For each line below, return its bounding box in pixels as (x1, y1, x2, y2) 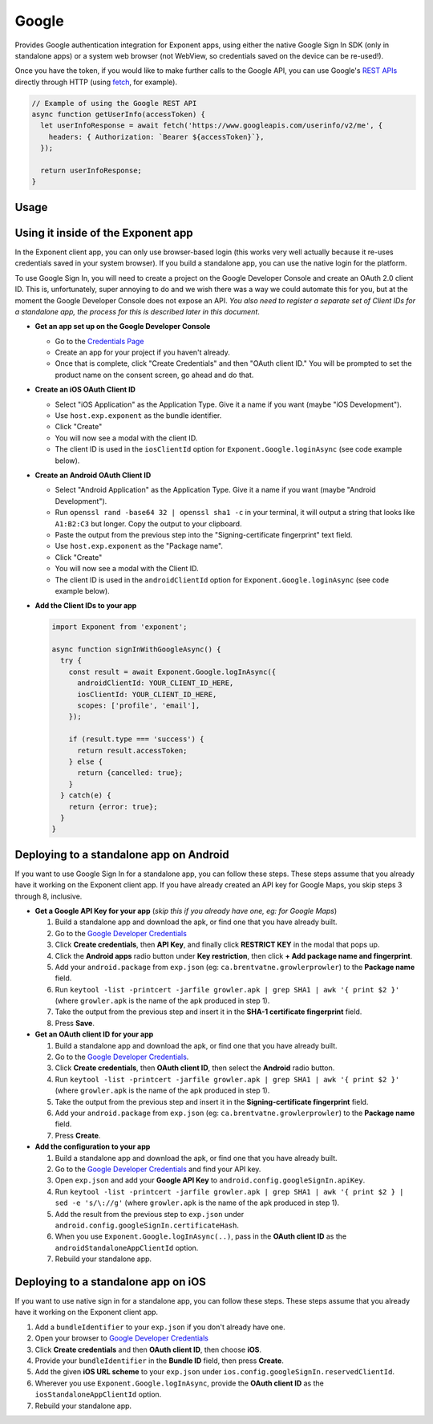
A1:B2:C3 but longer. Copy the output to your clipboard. (55, 518, 242, 529)
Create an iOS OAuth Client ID (34, 385, 136, 395)
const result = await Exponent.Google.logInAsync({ (68, 667, 277, 676)
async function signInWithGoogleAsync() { (51, 645, 221, 654)
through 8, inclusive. (14, 891, 83, 901)
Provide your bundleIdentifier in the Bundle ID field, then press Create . (34, 1356, 284, 1365)
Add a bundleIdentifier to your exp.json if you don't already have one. (34, 1322, 286, 1332)
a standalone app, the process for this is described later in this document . (14, 306, 261, 316)
